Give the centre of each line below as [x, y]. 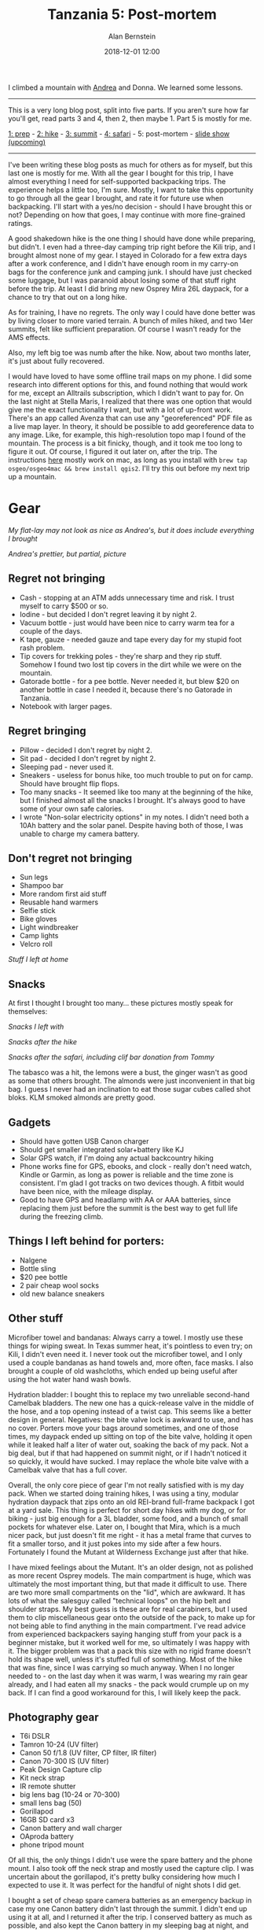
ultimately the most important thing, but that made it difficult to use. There [128, 1584]
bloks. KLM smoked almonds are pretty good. [82, 1098]
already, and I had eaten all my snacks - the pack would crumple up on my [128, 1684]
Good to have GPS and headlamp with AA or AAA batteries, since [125, 1200]
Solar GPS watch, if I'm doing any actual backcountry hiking [116, 1158]
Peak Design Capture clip [60, 1769]
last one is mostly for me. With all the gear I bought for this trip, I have [121, 173]
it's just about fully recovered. [56, 360]
